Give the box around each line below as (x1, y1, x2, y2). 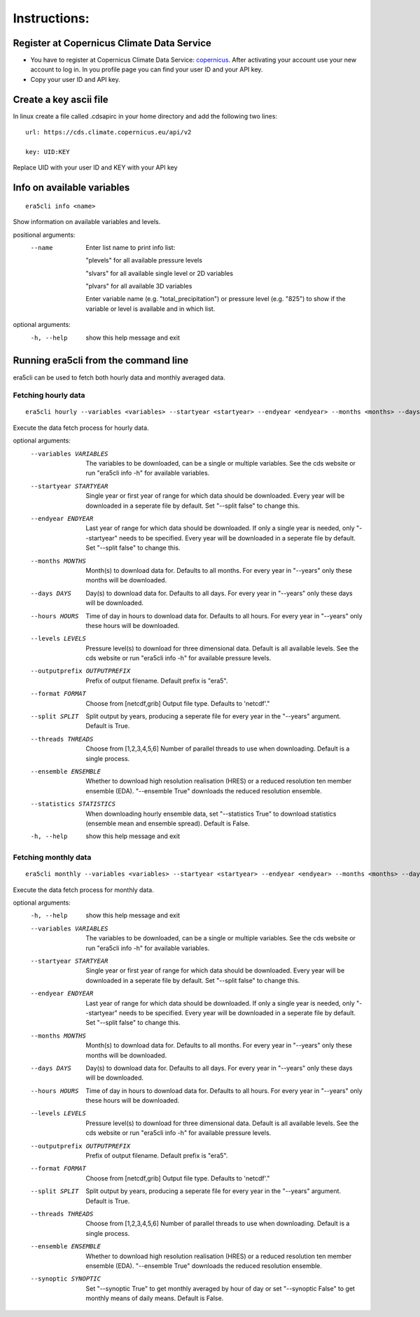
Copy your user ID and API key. (30, 75, 120, 83)
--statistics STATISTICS (30, 800, 115, 808)
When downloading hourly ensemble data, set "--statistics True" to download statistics (85, 809, 337, 818)
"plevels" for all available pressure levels (85, 256, 203, 265)
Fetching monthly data (13, 853, 92, 863)
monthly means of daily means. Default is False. (85, 1294, 224, 1302)
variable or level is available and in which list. (85, 305, 216, 313)
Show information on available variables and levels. (13, 218, 161, 226)
